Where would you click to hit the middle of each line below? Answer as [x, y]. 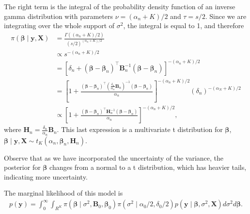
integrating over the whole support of [59, 25]
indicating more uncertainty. [46, 176]
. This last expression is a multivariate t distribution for [140, 129]
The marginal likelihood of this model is [63, 193]
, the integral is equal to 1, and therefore [184, 25]
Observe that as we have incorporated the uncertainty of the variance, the [114, 157]
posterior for [22, 167]
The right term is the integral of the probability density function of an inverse [120, 6]
